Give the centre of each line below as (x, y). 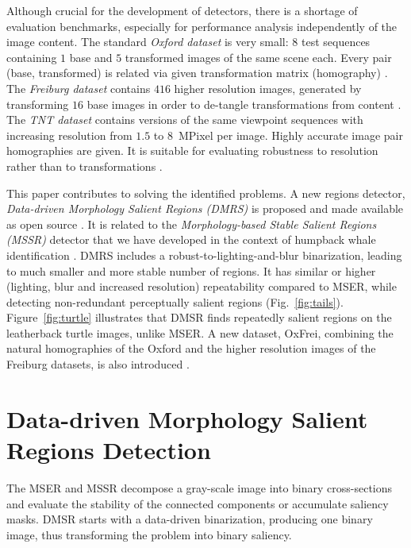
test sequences (336, 42)
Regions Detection (109, 450)
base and (91, 57)
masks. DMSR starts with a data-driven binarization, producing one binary (190, 519)
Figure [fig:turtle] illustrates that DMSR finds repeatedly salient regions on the (199, 317)
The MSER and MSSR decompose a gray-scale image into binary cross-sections (200, 487)
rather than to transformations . (85, 166)
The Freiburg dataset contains (79, 88)
